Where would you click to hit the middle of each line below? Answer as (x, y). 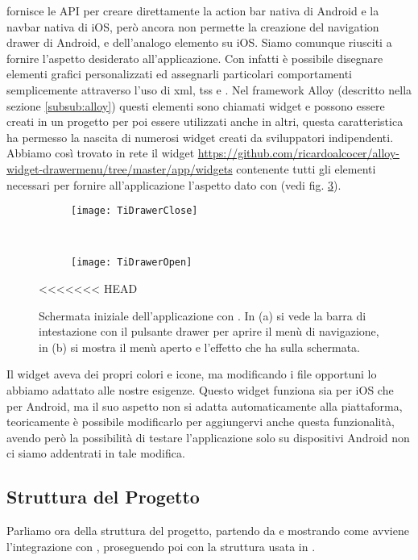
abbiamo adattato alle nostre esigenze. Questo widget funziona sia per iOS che (200, 390)
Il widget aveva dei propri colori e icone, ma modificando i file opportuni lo (192, 374)
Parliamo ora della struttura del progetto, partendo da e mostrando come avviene (208, 531)
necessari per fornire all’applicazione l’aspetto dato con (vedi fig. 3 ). (174, 184)
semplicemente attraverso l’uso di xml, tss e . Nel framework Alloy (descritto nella (209, 89)
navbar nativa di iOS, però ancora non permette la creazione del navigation (193, 26)
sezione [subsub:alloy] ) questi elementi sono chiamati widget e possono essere (196, 105)
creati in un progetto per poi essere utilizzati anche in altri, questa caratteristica (205, 121)
